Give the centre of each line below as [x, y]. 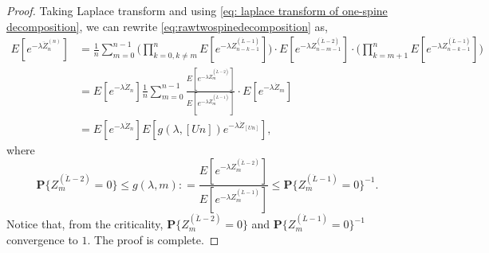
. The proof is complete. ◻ [153, 239]
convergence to [42, 239]
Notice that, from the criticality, [85, 224]
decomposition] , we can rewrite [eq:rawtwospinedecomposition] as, [167, 26]
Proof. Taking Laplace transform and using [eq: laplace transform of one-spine [197, 10]
